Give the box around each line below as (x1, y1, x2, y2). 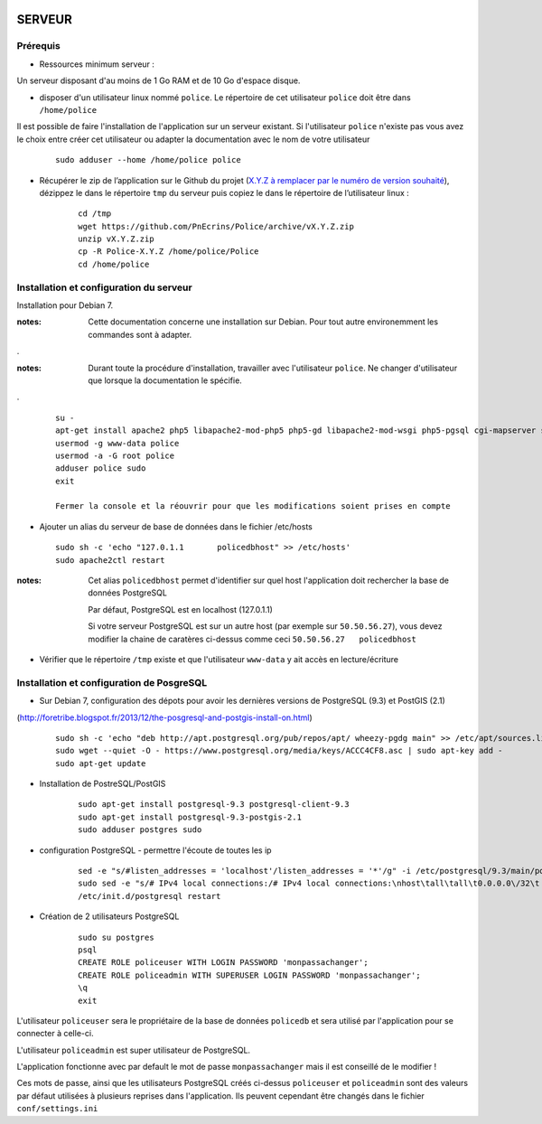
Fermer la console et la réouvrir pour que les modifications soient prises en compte (55, 501, 451, 511)
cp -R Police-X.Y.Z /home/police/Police (78, 247, 259, 257)
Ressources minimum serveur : (39, 59, 155, 70)
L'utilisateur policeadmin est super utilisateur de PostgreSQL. (16, 1044, 251, 1055)
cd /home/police (78, 258, 150, 269)
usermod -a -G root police (55, 450, 175, 461)
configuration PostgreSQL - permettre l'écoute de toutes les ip (39, 845, 272, 856)
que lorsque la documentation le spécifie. (88, 375, 243, 386)
